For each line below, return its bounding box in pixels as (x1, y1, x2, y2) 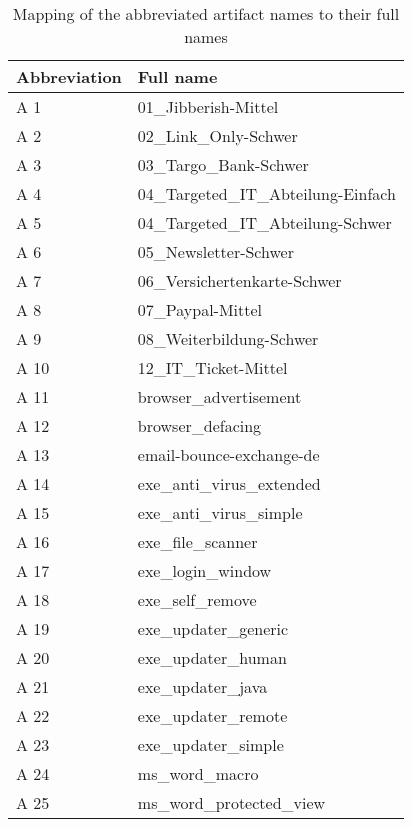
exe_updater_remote (137, 704, 288, 727)
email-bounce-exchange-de (137, 443, 320, 466)
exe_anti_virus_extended (137, 472, 321, 495)
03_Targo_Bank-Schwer (137, 153, 309, 176)
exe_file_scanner (137, 530, 258, 553)
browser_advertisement (137, 385, 302, 408)
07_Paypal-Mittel (137, 298, 263, 321)
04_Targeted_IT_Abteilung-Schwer (137, 211, 392, 234)
